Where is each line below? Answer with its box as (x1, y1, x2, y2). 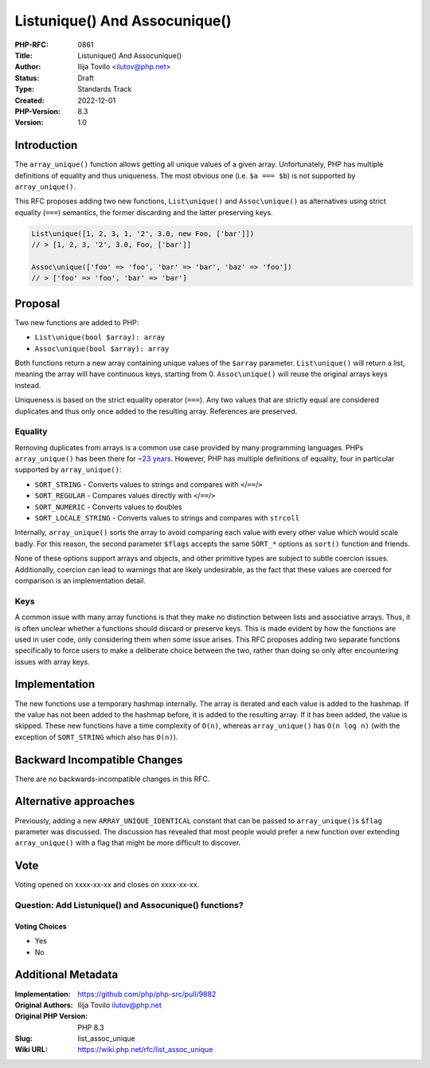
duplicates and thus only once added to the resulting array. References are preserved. (14, 406, 298, 416)
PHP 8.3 (77, 1023, 104, 1032)
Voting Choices (14, 921, 67, 931)
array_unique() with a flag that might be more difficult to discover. (14, 838, 241, 848)
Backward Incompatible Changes (14, 753, 183, 767)
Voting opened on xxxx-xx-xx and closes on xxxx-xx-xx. (14, 880, 200, 889)
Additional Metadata (14, 968, 119, 982)
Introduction (14, 139, 78, 152)
